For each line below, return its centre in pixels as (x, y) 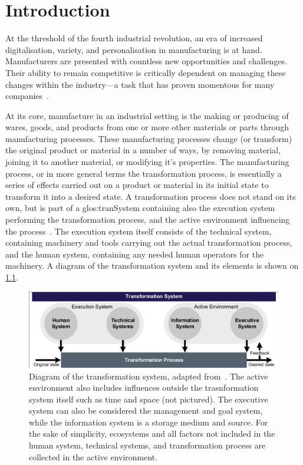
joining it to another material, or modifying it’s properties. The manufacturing (147, 162)
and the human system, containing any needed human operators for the (135, 254)
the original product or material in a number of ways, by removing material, (143, 150)
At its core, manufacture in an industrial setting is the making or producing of (147, 115)
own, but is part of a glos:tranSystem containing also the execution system (140, 208)
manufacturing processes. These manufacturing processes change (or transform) (149, 138)
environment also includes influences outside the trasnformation (144, 387)
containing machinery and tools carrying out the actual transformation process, (149, 243)
